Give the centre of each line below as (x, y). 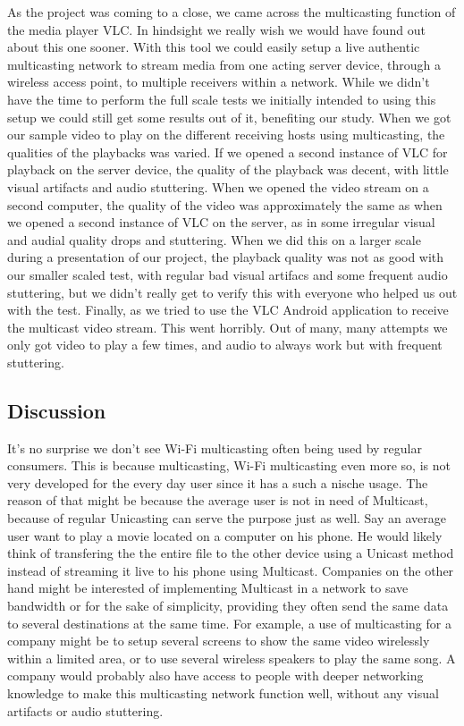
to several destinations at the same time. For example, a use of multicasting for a (229, 623)
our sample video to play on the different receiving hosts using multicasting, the (226, 135)
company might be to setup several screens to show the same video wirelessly (219, 641)
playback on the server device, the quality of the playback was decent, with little (228, 169)
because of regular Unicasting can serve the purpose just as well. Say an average (227, 518)
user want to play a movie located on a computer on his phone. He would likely (225, 535)
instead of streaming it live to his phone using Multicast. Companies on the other (231, 570)
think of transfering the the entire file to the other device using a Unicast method (231, 553)
